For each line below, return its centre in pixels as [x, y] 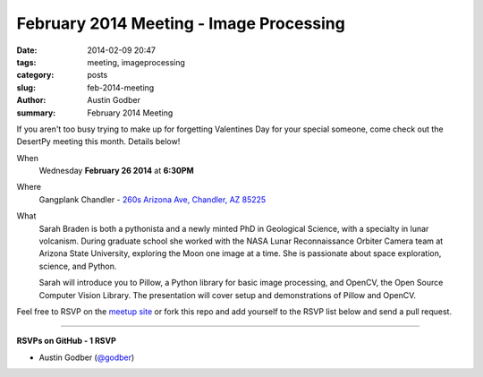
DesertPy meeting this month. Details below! [98, 141]
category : [35, 75]
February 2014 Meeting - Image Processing [181, 23]
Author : [31, 100]
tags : [26, 62]
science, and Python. [78, 266]
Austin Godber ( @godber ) [87, 357]
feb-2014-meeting [121, 87]
